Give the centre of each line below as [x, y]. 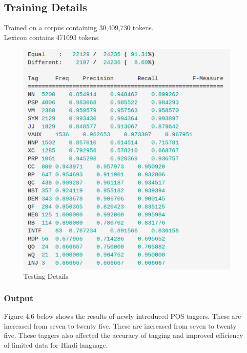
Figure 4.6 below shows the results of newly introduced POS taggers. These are [123, 316]
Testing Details [46, 276]
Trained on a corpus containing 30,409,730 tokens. [79, 28]
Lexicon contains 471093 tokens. [52, 37]
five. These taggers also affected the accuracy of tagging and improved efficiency [123, 335]
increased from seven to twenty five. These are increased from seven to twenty [120, 325]
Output [19, 298]
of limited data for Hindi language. [56, 344]
